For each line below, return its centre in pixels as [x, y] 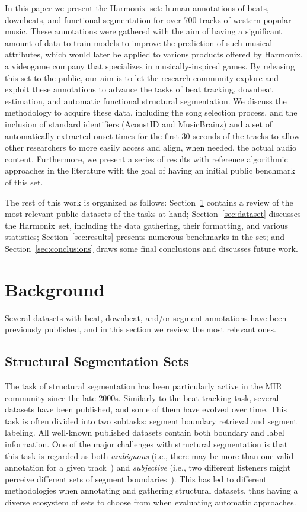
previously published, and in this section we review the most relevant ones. [140, 329]
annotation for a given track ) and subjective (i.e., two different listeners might [148, 467]
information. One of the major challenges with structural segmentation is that [146, 444]
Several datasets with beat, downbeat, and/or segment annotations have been [146, 317]
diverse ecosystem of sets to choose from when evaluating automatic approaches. [151, 502]
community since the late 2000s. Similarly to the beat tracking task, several [142, 397]
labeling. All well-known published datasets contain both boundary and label [145, 432]
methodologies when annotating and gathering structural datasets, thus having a [151, 490]
